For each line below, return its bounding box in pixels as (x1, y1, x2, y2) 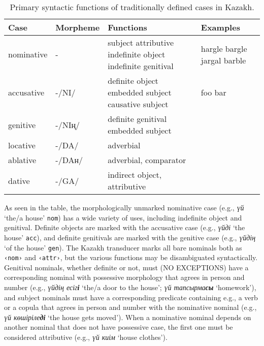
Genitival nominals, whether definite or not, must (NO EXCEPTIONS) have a (4, 262, 249, 272)
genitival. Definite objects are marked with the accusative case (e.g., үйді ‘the (4, 222, 245, 233)
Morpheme (55, 21, 100, 33)
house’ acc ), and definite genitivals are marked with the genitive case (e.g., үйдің (4, 232, 256, 242)
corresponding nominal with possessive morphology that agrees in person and (4, 272, 245, 282)
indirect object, (108, 169, 162, 180)
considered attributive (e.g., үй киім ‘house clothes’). (4, 331, 168, 342)
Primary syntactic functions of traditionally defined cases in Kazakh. (10, 1, 254, 13)
